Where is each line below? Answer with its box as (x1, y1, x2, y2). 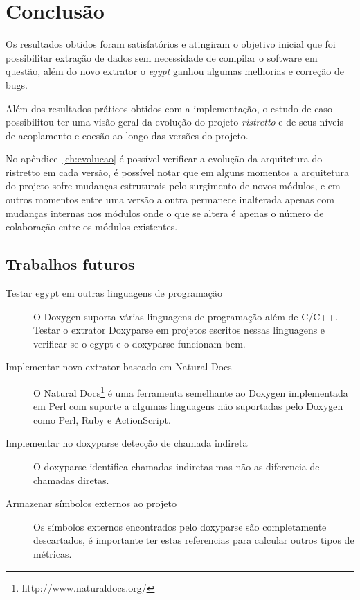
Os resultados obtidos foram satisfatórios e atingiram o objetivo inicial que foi (6, 37, 336, 51)
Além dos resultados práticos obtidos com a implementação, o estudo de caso (6, 101, 332, 115)
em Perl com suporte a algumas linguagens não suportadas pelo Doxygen (33, 399, 343, 413)
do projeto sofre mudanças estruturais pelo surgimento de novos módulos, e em (6, 178, 341, 193)
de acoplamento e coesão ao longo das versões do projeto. (6, 128, 249, 142)
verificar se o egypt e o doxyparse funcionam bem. (33, 336, 246, 350)
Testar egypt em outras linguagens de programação (6, 286, 223, 300)
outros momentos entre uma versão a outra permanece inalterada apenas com (6, 192, 334, 207)
